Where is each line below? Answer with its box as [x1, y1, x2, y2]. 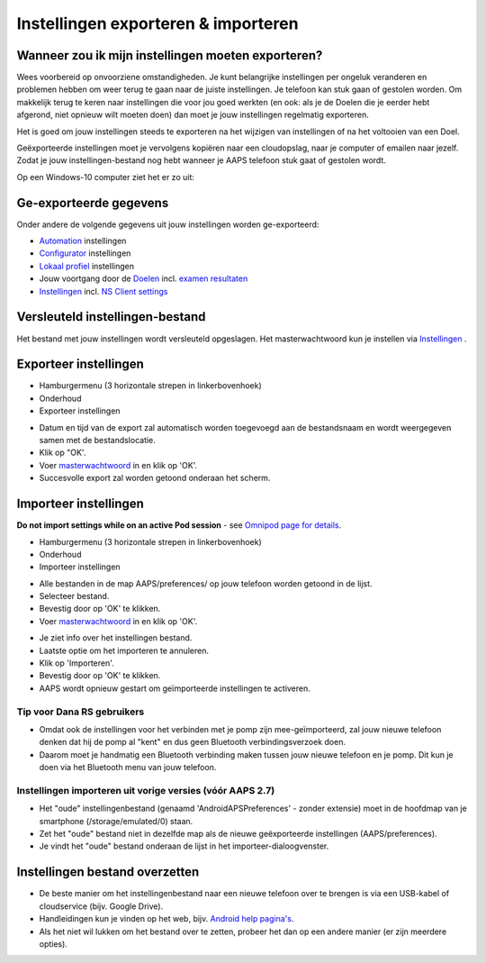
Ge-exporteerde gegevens [16, 195, 169, 211]
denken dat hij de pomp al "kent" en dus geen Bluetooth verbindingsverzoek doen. [39, 737, 346, 748]
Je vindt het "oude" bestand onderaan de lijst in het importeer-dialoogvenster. [39, 840, 329, 851]
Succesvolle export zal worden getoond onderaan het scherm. [39, 473, 271, 484]
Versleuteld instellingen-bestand [16, 309, 206, 324]
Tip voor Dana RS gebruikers [16, 705, 145, 718]
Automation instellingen [39, 235, 127, 247]
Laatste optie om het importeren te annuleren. [39, 645, 210, 656]
